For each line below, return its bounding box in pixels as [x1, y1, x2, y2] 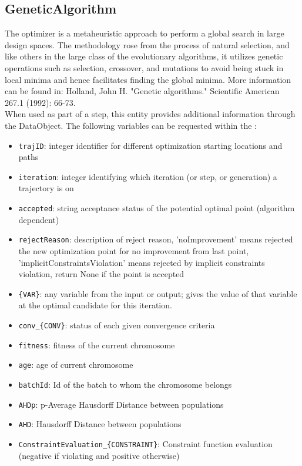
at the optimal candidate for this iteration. [18, 299, 172, 311]
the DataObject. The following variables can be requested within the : [5, 119, 257, 131]
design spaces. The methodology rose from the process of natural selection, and [5, 38, 290, 51]
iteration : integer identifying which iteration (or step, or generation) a [18, 170, 277, 182]
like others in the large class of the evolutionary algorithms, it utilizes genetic [5, 50, 283, 62]
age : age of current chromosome [18, 358, 133, 371]
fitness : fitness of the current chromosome [18, 338, 175, 351]
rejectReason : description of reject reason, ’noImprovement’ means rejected [18, 233, 293, 245]
